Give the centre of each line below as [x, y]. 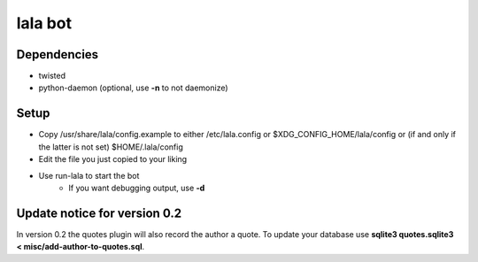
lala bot [44, 23]
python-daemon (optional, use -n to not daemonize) [134, 88]
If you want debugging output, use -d [137, 188]
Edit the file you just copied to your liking [113, 159]
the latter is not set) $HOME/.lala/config [111, 147]
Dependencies [58, 54]
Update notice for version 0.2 [99, 213]
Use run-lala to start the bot [89, 175]
